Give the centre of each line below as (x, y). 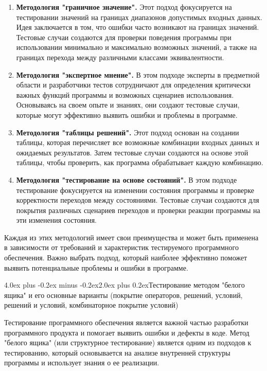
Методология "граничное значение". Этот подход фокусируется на (124, 7)
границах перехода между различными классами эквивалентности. (120, 57)
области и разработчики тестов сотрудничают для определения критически (133, 85)
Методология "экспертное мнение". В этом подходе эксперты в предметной (138, 74)
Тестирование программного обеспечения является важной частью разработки (126, 322)
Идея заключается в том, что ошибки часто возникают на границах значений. (138, 27)
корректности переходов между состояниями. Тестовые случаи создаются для (138, 200)
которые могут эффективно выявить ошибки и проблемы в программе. (127, 114)
